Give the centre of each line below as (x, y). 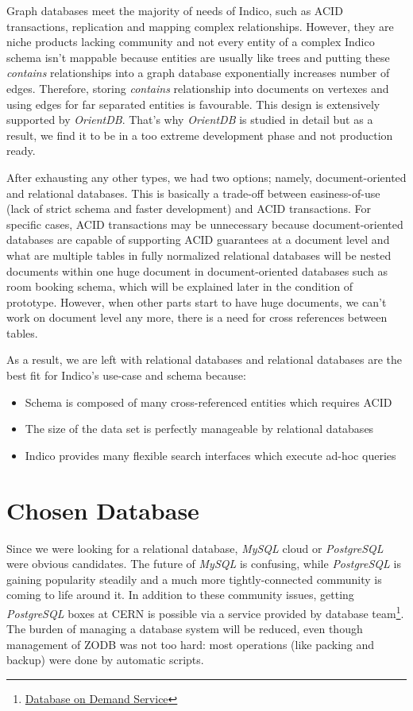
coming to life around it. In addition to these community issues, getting (180, 595)
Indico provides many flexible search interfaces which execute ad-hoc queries (210, 455)
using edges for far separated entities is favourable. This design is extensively (193, 104)
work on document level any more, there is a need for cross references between (197, 317)
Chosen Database (103, 510)
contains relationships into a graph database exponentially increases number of (198, 73)
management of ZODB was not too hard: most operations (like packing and (191, 644)
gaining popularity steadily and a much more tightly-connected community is (194, 579)
